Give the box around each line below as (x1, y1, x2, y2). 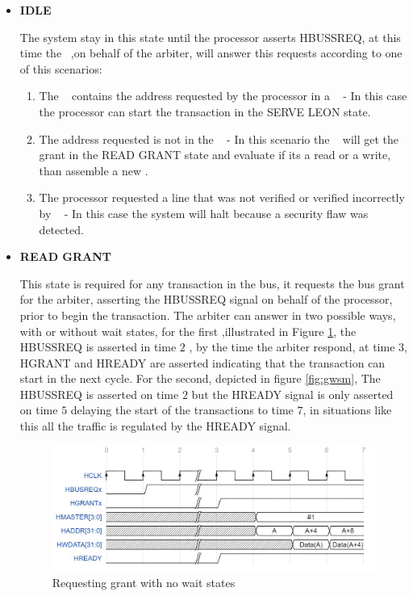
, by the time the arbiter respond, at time (189, 338, 395, 355)
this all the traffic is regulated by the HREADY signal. (19, 418, 291, 434)
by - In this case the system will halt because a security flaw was (39, 204, 369, 221)
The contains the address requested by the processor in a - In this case (39, 87, 407, 104)
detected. (39, 220, 84, 237)
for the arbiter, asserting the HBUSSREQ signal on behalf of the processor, (19, 291, 393, 308)
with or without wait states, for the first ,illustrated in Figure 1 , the (19, 322, 357, 339)
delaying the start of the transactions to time (70, 401, 294, 418)
